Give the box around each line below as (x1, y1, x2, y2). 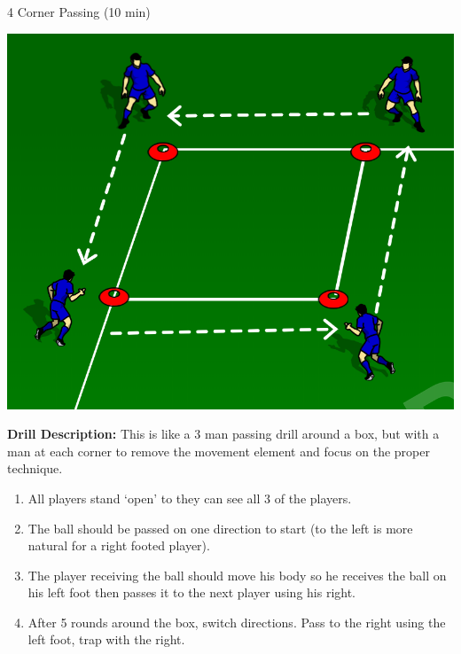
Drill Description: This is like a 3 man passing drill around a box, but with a (7, 424, 440, 443)
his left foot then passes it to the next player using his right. (27, 583, 356, 602)
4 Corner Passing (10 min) (7, 3, 151, 20)
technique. (7, 459, 63, 478)
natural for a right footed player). (27, 536, 210, 555)
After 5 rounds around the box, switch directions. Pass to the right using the (27, 612, 446, 631)
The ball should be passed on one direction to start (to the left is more (27, 518, 413, 537)
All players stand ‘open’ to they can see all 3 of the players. (27, 488, 352, 507)
